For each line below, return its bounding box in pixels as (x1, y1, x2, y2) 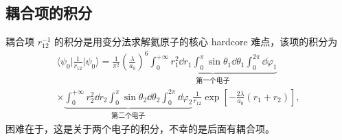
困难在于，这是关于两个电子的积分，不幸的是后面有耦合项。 (5, 121, 275, 135)
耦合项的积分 (5, 2, 92, 23)
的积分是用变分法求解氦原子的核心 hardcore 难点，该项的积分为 (54, 34, 338, 49)
